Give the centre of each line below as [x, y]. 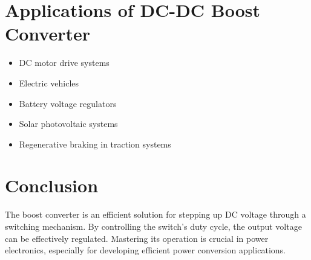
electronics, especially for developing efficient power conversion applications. [146, 250]
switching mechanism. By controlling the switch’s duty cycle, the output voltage [153, 226]
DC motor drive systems [64, 63]
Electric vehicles [49, 83]
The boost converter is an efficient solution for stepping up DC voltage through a [155, 214]
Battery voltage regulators [68, 103]
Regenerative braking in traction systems [95, 144]
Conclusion [52, 185]
